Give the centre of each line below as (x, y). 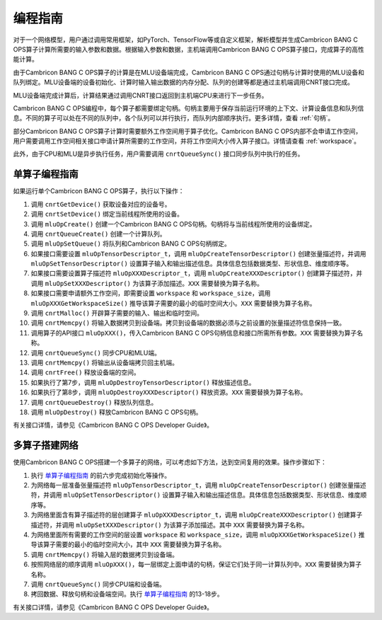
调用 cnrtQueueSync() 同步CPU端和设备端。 (98, 584)
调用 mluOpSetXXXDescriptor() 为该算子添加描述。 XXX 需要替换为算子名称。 (147, 283)
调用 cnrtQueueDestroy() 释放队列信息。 (94, 402)
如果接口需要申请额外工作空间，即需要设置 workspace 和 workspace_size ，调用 (151, 293)
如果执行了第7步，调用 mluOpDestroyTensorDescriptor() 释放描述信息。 (143, 382)
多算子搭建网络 (46, 446)
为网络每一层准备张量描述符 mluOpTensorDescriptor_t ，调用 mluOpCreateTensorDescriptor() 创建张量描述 (199, 486)
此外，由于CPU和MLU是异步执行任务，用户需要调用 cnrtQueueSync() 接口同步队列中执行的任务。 (158, 154)
